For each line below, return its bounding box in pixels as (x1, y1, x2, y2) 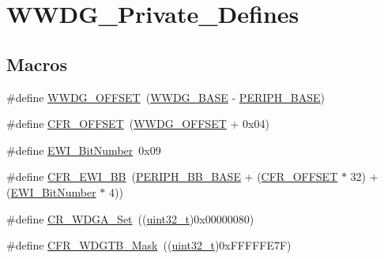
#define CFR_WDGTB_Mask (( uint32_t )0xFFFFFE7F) (6, 237, 292, 253)
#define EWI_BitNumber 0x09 (6, 141, 161, 158)
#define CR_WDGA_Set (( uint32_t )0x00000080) (6, 210, 254, 227)
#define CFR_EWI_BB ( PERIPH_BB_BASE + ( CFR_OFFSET (6, 168, 338, 185)
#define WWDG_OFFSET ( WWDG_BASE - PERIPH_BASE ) (6, 88, 325, 105)
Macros (6, 51, 67, 76)
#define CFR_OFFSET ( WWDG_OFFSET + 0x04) (6, 115, 269, 132)
